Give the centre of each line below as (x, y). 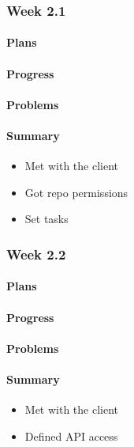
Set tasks (47, 219)
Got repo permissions (76, 192)
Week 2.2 (36, 254)
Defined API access (71, 436)
